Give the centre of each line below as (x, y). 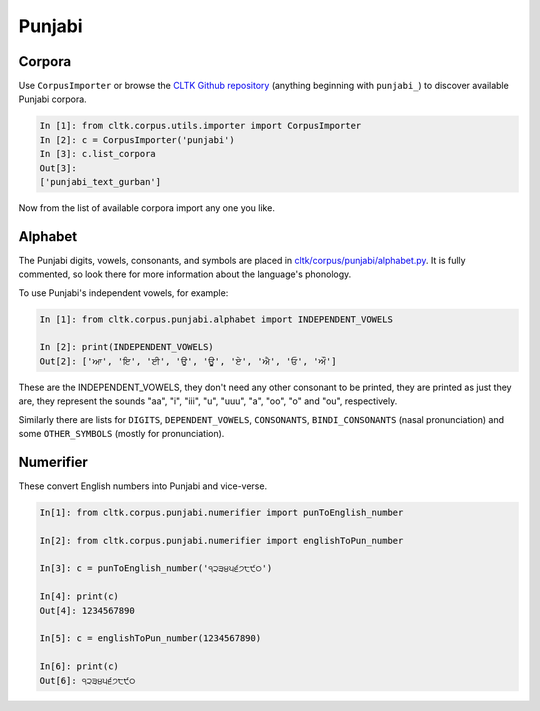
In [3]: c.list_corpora (98, 154)
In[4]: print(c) (79, 596)
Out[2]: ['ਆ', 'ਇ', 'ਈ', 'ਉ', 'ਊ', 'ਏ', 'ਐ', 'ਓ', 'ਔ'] (188, 361)
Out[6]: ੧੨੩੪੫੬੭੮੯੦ (87, 680)
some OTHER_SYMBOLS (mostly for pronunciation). (121, 433)
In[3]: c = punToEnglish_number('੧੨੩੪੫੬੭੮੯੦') (156, 568)
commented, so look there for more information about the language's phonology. (185, 274)
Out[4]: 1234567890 (87, 610)
